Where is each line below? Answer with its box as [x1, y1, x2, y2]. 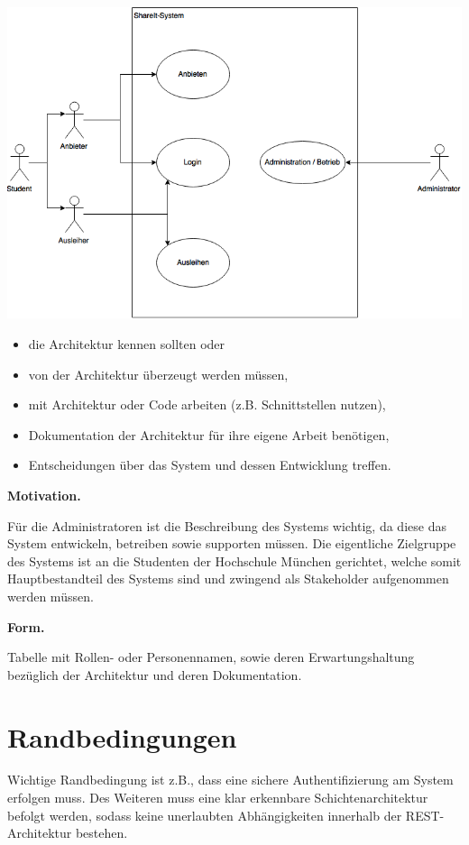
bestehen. [75, 823, 128, 842]
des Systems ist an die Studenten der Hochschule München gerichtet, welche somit [7, 551, 462, 570]
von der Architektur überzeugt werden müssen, [28, 364, 289, 383]
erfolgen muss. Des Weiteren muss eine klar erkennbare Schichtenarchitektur [7, 788, 428, 807]
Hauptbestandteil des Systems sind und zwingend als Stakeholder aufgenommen [7, 569, 449, 588]
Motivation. [7, 486, 81, 504]
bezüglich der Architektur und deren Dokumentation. [7, 665, 302, 684]
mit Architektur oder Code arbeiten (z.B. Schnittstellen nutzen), [28, 395, 386, 414]
